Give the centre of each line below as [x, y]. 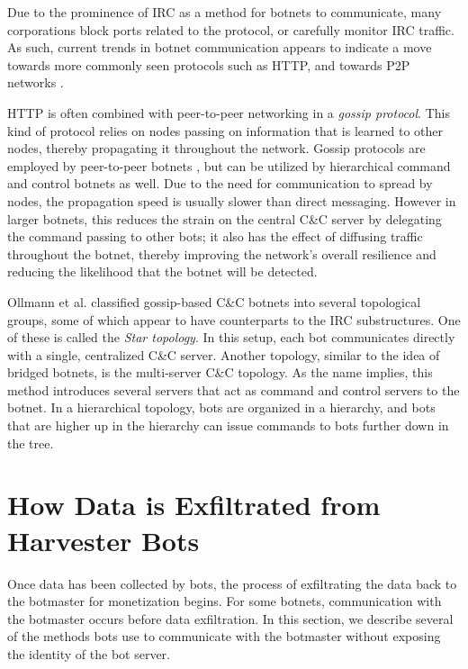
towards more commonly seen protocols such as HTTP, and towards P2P [209, 64]
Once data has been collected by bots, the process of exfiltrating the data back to [232, 583]
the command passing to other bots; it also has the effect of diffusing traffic [215, 236]
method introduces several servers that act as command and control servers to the [234, 389]
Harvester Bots [103, 540]
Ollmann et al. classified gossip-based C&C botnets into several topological [214, 301]
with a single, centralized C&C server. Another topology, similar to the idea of [224, 354]
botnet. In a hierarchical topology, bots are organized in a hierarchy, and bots [221, 407]
